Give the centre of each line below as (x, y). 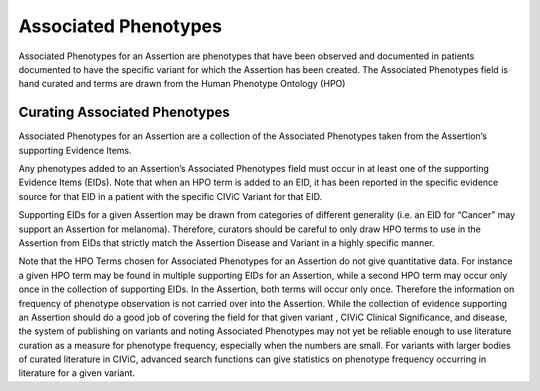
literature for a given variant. (76, 373)
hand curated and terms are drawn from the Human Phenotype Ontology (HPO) (182, 84)
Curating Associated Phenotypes (124, 112)
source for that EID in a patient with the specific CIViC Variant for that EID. (170, 196)
